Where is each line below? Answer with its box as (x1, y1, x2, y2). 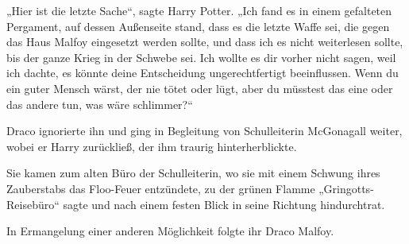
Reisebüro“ (6, 196, 60, 212)
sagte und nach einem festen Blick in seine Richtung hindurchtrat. (63, 196, 385, 212)
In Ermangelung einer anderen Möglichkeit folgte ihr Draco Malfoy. (6, 223, 334, 239)
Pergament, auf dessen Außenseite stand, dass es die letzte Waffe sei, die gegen (6, 17, 390, 34)
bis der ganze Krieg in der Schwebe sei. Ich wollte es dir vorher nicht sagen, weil (6, 48, 396, 65)
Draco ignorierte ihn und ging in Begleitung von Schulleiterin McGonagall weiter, (6, 122, 403, 139)
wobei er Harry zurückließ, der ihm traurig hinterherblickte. (6, 137, 297, 154)
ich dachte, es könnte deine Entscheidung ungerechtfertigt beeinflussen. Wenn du (6, 64, 399, 81)
